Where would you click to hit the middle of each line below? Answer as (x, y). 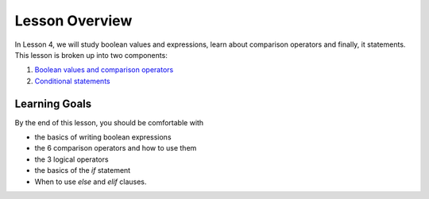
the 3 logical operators (71, 159)
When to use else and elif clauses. (91, 182)
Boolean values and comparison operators (104, 70)
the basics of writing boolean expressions (103, 137)
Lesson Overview (73, 21)
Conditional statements (72, 81)
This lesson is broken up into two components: (91, 55)
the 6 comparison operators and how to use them (116, 148)
